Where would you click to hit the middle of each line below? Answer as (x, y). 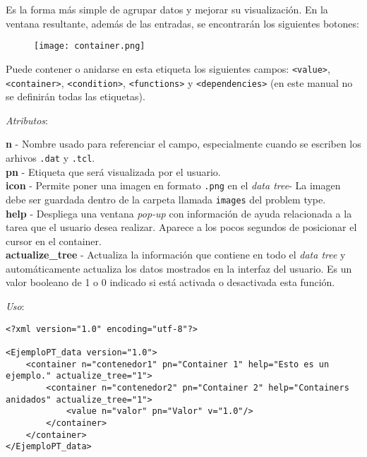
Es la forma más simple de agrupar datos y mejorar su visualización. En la (167, 9)
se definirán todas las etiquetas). (76, 96)
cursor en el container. (54, 241)
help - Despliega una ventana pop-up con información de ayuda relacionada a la (179, 213)
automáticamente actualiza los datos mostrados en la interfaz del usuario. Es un (179, 268)
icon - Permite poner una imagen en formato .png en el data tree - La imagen (173, 185)
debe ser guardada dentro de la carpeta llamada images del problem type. (166, 199)
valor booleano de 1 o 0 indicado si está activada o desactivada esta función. (170, 282)
